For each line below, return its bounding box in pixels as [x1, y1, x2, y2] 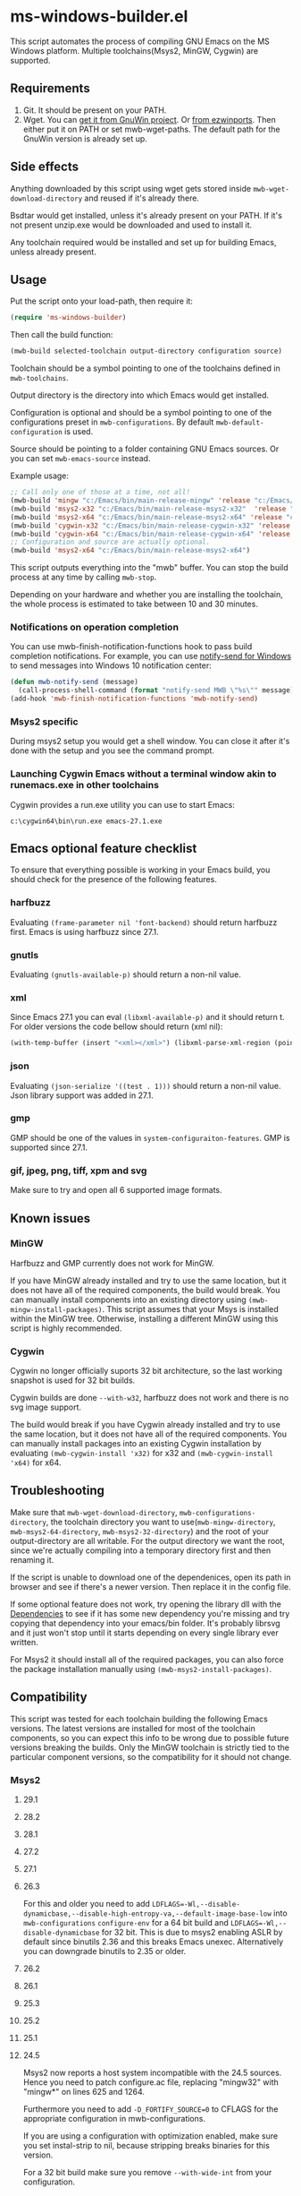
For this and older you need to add [22, 1899, 151, 1909]
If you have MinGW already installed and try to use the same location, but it [10, 1274, 287, 1286]
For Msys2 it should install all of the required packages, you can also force [10, 1654, 284, 1665]
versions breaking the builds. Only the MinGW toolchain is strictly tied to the [10, 1742, 289, 1753]
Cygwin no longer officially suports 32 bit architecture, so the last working [10, 1366, 283, 1377]
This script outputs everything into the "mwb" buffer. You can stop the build [10, 562, 288, 573]
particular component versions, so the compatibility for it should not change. [10, 1751, 292, 1762]
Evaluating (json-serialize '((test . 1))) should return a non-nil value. [10, 1080, 281, 1091]
